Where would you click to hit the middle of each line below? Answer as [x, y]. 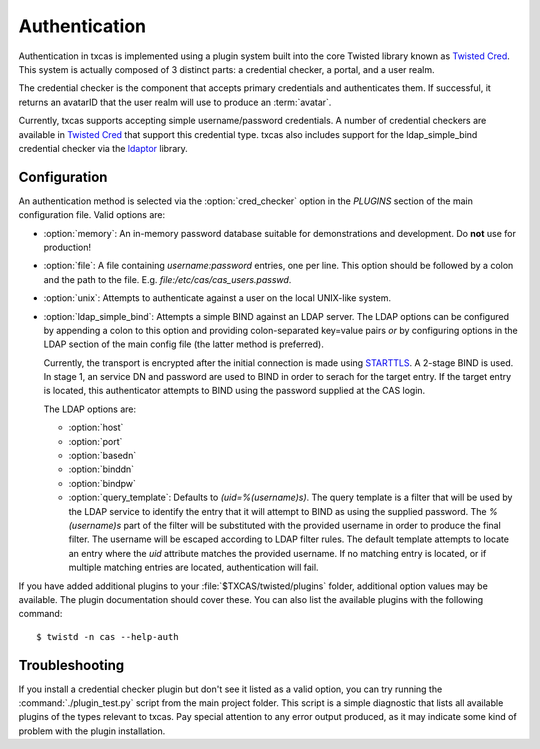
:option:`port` [95, 441]
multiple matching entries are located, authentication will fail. [193, 567]
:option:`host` [96, 427]
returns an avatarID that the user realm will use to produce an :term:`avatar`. [175, 102]
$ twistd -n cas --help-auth [107, 636]
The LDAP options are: [90, 409]
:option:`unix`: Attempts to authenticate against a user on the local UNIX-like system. [217, 298]
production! [67, 247]
